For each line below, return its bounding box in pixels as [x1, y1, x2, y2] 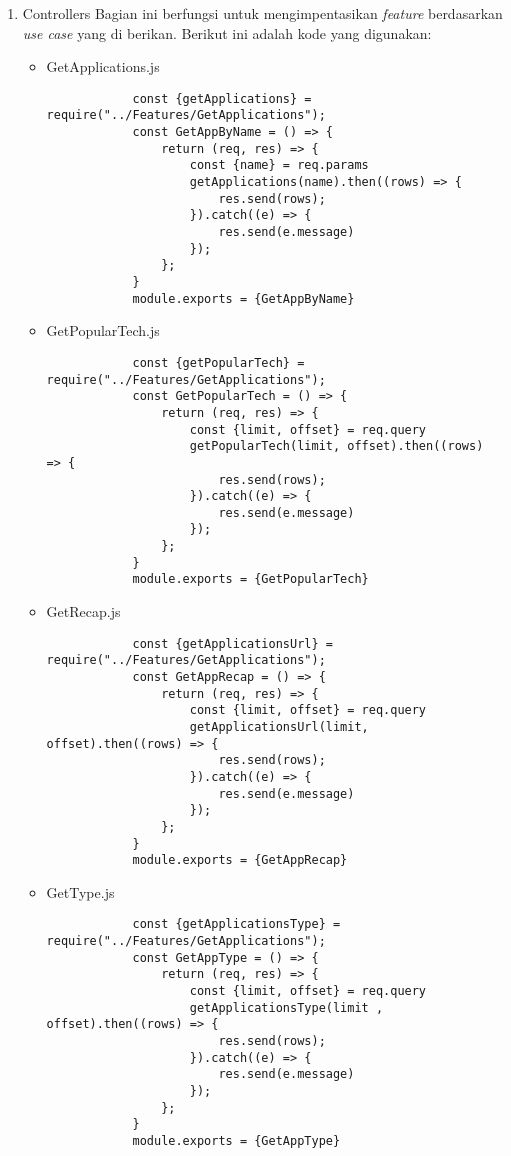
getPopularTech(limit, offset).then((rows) [189, 439, 484, 454]
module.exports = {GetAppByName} [132, 291, 355, 306]
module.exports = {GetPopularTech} [132, 572, 369, 587]
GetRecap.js [46, 601, 121, 622]
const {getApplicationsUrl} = [132, 636, 333, 651]
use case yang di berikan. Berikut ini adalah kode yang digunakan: [22, 22, 432, 43]
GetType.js [46, 881, 115, 902]
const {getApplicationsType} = [132, 917, 341, 932]
